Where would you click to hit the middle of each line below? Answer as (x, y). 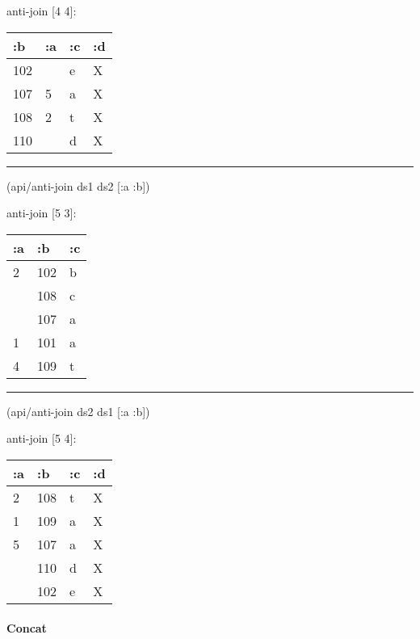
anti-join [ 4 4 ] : (42, 11)
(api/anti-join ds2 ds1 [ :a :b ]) (78, 411)
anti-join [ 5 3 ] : (42, 213)
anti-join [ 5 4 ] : (42, 438)
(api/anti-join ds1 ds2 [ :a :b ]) (78, 185)
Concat (27, 627)
